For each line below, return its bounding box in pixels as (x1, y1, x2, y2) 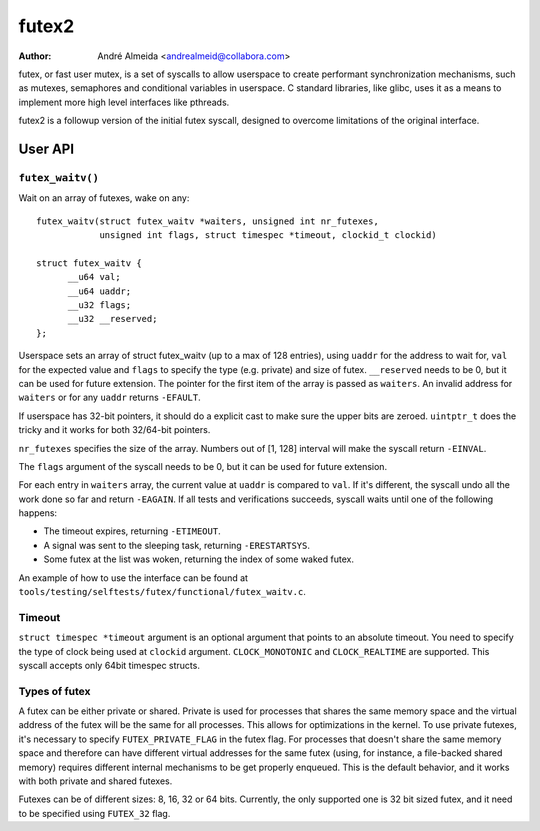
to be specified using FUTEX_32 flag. (18, 807, 171, 819)
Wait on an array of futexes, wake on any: (18, 192, 190, 204)
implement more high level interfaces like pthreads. (18, 96, 230, 108)
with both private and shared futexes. (18, 775, 173, 787)
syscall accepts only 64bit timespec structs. (18, 659, 200, 671)
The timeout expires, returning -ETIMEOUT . (43, 525, 221, 537)
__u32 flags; (67, 300, 132, 310)
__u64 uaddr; (67, 285, 132, 297)
